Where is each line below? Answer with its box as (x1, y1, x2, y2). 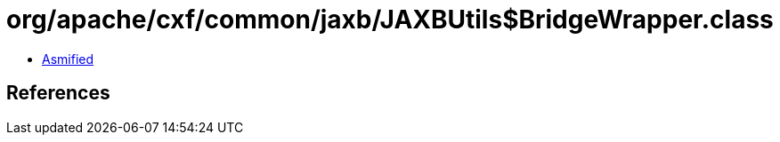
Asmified (42, 51, 94, 67)
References (6, 82, 110, 105)
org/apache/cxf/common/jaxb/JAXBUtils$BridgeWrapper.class (6, 4, 774, 35)
